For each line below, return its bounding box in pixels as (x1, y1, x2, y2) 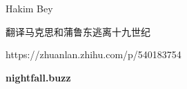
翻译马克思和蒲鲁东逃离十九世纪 (6, 24, 150, 38)
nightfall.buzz (6, 70, 71, 84)
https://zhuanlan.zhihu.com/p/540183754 (6, 47, 181, 62)
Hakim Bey (6, 1, 53, 15)
